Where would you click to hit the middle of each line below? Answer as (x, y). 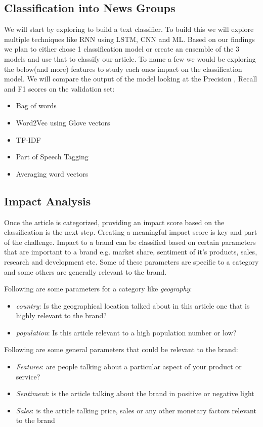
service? (28, 376)
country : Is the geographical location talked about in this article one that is (133, 305)
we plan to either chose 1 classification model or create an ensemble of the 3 (122, 49)
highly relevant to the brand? (61, 315)
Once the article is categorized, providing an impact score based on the (114, 222)
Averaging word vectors (52, 173)
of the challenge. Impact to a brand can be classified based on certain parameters (130, 242)
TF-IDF (28, 139)
